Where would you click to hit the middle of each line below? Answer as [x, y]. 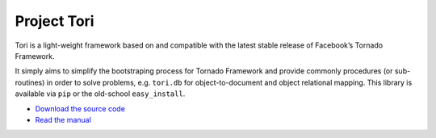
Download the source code [80, 108]
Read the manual [63, 119]
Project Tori [55, 21]
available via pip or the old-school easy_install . [100, 94]
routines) [30, 82]
